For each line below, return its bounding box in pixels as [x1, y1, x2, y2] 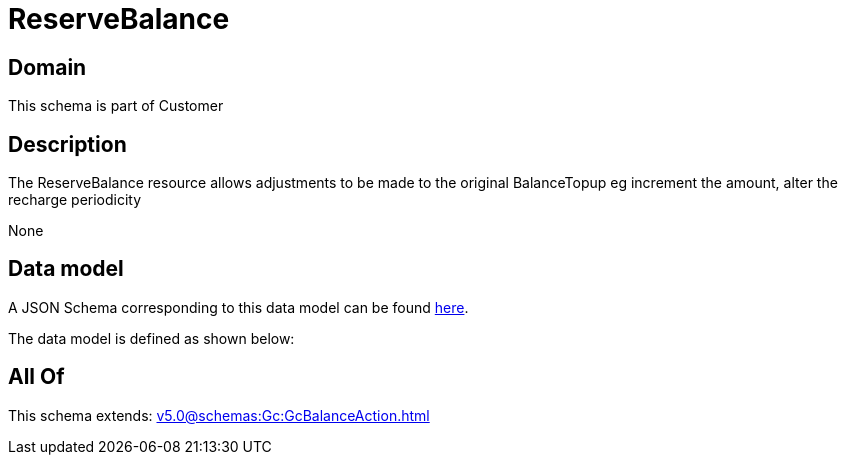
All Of [8, 364, 65, 390]
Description [8, 131, 127, 157]
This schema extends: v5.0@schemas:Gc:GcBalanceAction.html [8, 406, 430, 424]
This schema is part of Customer [8, 97, 224, 115]
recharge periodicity [8, 191, 142, 209]
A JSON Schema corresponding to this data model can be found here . [8, 298, 469, 316]
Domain [8, 54, 87, 80]
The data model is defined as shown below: [8, 329, 295, 347]
